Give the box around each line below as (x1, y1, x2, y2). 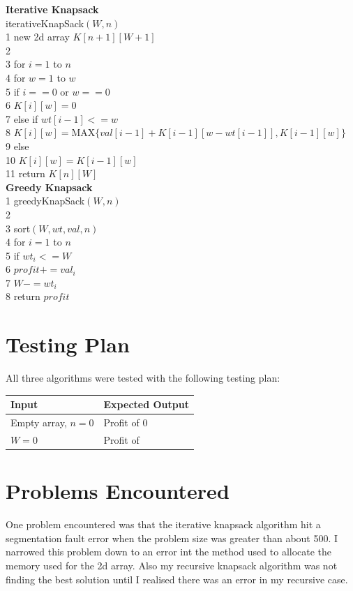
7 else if (6, 111, 38, 126)
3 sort (6, 220, 31, 235)
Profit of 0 (103, 415, 148, 430)
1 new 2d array (6, 29, 70, 44)
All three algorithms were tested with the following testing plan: (6, 371, 280, 385)
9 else (6, 138, 29, 153)
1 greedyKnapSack (6, 193, 85, 208)
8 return (6, 289, 40, 304)
